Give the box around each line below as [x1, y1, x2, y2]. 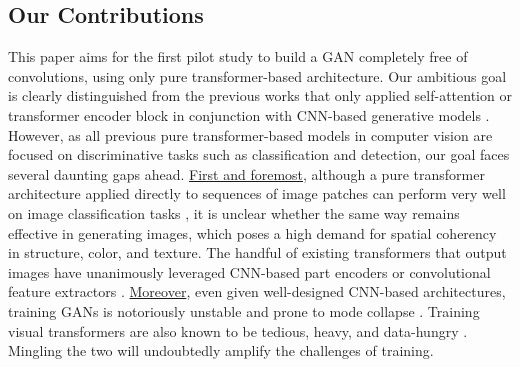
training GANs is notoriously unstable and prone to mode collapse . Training [8, 300, 480, 321]
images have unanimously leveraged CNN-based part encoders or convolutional [8, 261, 491, 282]
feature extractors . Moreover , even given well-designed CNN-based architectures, [8, 281, 506, 302]
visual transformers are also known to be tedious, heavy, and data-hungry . [8, 320, 468, 341]
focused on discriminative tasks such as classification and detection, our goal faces [8, 144, 510, 165]
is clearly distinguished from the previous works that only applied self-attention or [8, 85, 512, 106]
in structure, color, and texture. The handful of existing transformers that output [8, 242, 507, 263]
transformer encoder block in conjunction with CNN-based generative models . [8, 104, 490, 125]
